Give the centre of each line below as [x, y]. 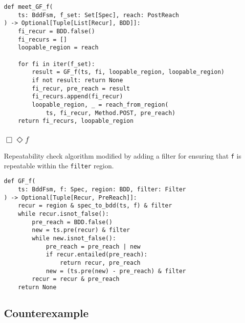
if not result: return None [78, 80]
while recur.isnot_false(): [63, 214]
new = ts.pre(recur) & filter [81, 230]
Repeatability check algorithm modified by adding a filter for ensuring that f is [123, 156]
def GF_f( [20, 181]
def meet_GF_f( [29, 7]
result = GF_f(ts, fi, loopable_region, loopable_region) [128, 72]
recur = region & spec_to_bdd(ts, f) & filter [95, 206]
